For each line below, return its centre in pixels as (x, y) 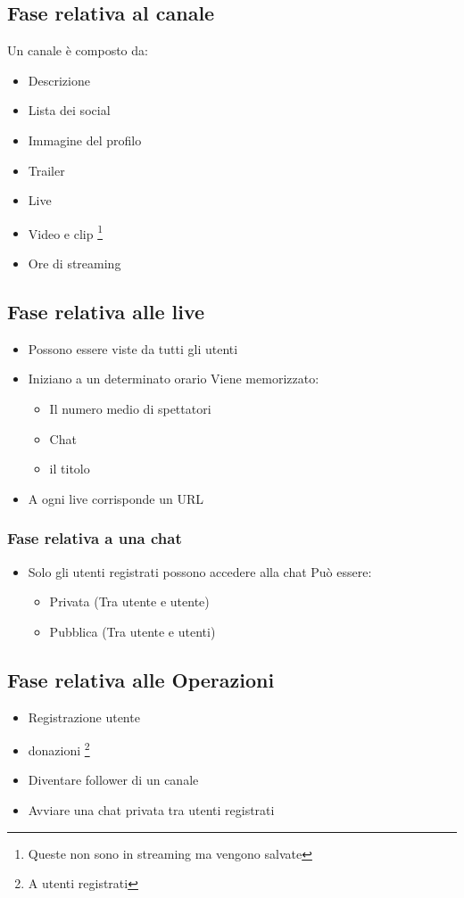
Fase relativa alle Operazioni (141, 679)
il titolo (70, 469)
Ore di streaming (75, 264)
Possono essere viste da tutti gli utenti (133, 348)
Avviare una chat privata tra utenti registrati (151, 810)
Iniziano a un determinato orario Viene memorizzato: (174, 379)
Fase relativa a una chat (95, 538)
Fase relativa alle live (106, 311)
